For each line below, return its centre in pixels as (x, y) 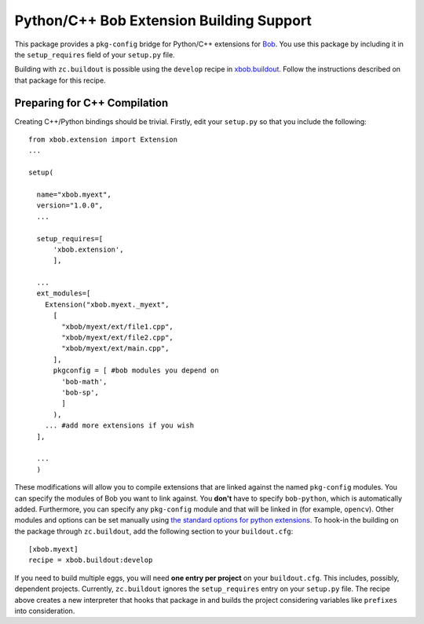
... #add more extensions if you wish (119, 426)
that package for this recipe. (60, 80)
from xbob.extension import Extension (103, 140)
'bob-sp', (80, 393)
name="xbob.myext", (74, 194)
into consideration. (45, 611)
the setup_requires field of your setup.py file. (95, 54)
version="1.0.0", (70, 206)
